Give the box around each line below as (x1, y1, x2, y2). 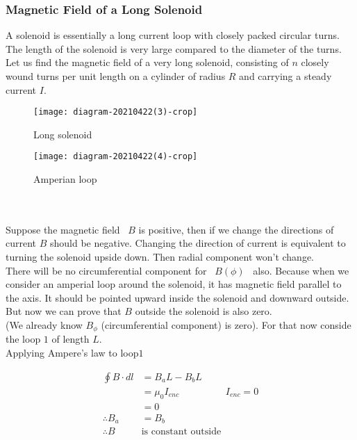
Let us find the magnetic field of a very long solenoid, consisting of (6, 55, 289, 70)
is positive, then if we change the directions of (138, 222, 334, 236)
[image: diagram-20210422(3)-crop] (33, 107, 198, 117)
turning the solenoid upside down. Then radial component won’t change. (6, 250, 314, 264)
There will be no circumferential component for (6, 263, 207, 277)
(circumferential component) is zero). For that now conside (101, 318, 351, 332)
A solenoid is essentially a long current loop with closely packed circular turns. (6, 28, 340, 42)
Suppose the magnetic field (6, 222, 120, 236)
